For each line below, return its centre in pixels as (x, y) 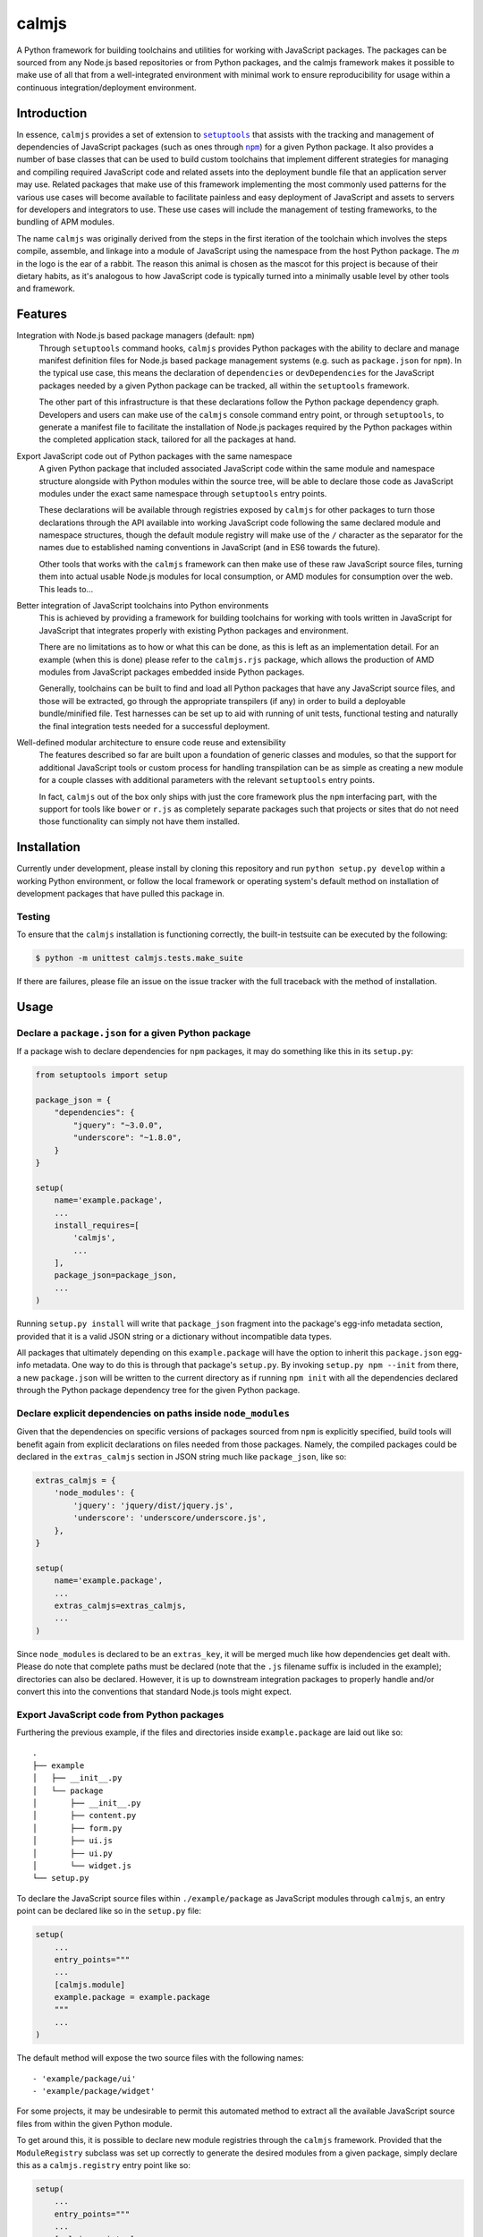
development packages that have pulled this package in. (121, 893)
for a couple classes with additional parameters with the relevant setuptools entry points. (207, 780)
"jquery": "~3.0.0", (118, 1125)
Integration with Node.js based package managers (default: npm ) (136, 336)
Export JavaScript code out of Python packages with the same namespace (154, 455)
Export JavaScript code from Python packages (120, 1714)
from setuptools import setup (102, 1075)
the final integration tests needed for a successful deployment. (154, 726)
